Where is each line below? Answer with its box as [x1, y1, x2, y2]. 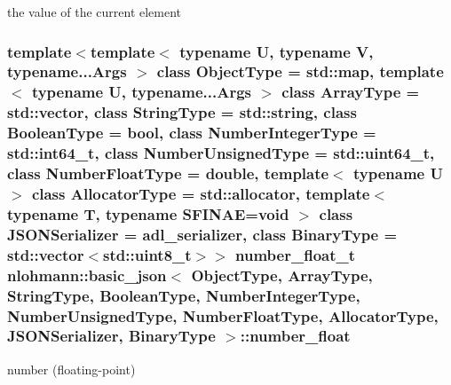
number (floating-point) [7, 359, 136, 378]
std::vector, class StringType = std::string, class [7, 101, 357, 123]
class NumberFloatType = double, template [7, 162, 329, 185]
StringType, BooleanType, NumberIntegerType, [7, 284, 360, 306]
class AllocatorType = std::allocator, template [31, 182, 370, 204]
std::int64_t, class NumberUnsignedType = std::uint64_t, [7, 142, 435, 164]
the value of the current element [7, 3, 182, 20]
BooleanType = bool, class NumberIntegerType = [7, 122, 376, 144]
